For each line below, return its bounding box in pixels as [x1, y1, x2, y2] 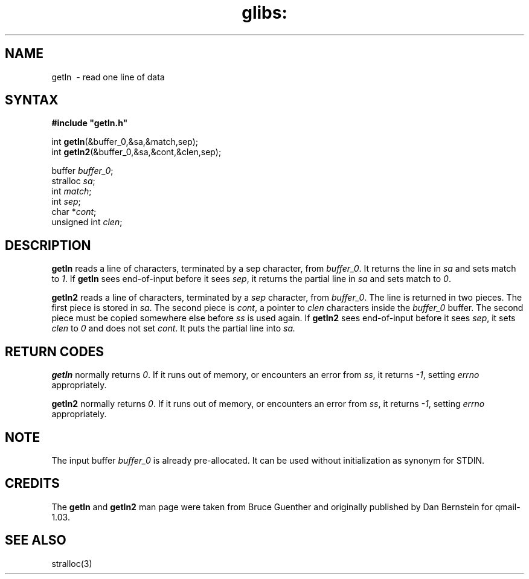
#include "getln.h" [51, 118, 128, 129]
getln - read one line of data [51, 71, 165, 82]
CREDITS [5, 476, 60, 491]
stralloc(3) [51, 558, 92, 569]
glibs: [242, 2, 287, 23]
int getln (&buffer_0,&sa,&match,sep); [51, 136, 199, 147]
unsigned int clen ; [51, 217, 123, 228]
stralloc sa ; [51, 176, 95, 187]
